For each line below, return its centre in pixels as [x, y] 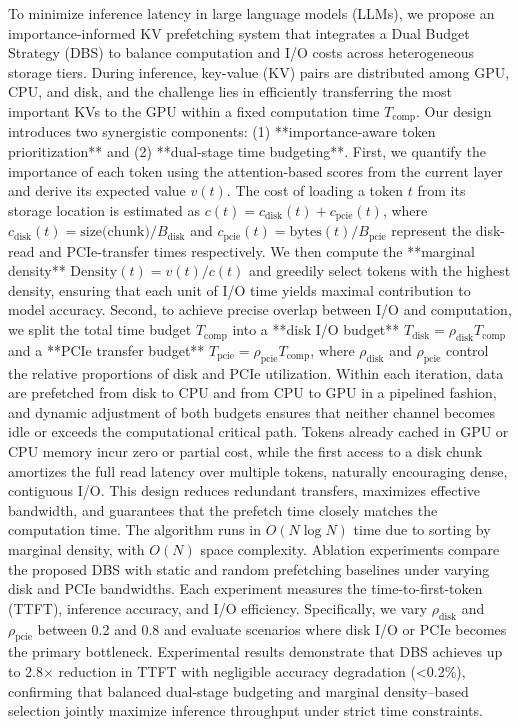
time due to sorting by [422, 529]
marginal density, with [76, 549]
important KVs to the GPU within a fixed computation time [194, 110]
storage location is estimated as [104, 209]
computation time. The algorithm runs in [134, 529]
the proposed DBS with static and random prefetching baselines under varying [249, 568]
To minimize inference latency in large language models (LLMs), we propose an [251, 13]
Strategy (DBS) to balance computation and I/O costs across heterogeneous [241, 52]
